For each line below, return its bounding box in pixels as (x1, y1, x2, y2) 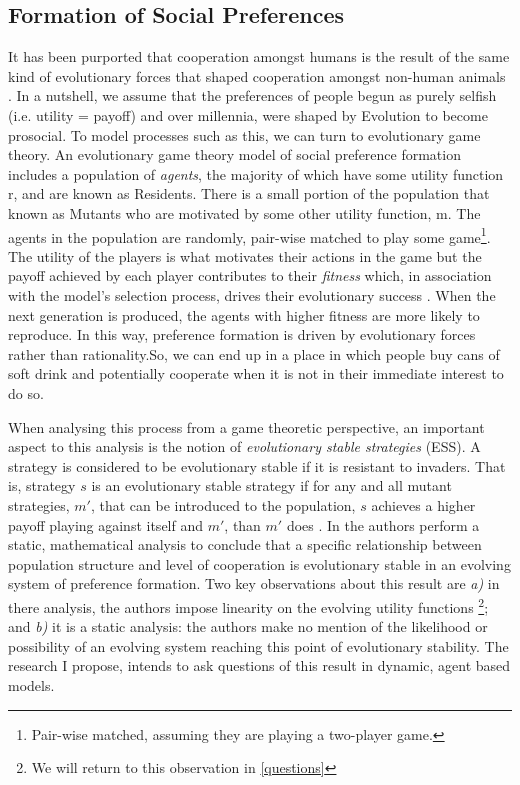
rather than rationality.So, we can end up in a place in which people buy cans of (8, 343, 500, 364)
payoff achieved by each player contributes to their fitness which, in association (8, 265, 492, 286)
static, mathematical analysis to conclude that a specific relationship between (8, 534, 482, 555)
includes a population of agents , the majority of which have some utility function (8, 163, 504, 184)
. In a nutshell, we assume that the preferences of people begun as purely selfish (8, 85, 497, 106)
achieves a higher (371, 494, 476, 515)
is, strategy (8, 475, 76, 496)
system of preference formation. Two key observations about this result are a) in (8, 573, 500, 594)
